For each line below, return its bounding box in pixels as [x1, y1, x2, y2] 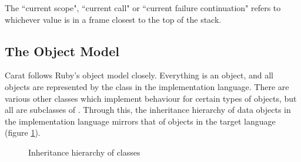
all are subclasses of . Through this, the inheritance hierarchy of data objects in [5, 104, 291, 116]
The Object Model [5, 42, 120, 60]
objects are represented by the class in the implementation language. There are [5, 80, 289, 92]
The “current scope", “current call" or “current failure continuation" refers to [5, 2, 281, 13]
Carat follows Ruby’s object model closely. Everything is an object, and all [5, 69, 273, 81]
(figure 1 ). [5, 126, 41, 139]
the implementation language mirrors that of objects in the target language [5, 115, 276, 127]
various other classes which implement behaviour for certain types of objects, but [5, 92, 297, 104]
